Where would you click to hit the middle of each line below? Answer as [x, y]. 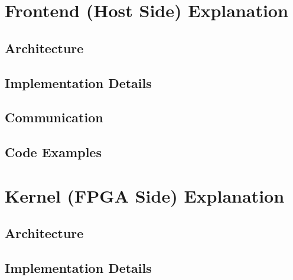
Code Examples [53, 152]
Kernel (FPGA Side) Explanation [145, 195]
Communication [54, 117]
